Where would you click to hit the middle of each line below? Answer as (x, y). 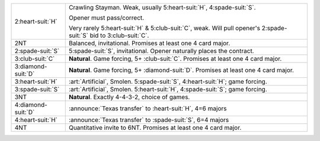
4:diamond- (31, 105)
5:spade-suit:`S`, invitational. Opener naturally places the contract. (161, 51)
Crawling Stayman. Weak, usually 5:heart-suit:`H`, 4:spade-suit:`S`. (162, 7)
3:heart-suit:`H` (36, 81)
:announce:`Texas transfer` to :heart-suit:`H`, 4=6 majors (148, 108)
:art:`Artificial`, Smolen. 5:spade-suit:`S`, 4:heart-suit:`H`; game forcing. (168, 81)
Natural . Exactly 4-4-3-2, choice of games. (129, 97)
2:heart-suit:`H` (36, 22)
